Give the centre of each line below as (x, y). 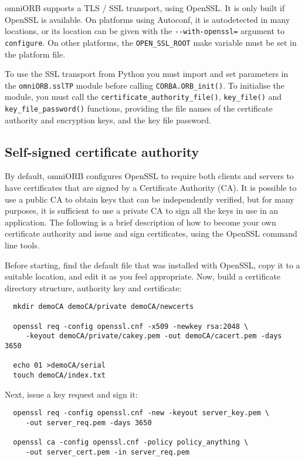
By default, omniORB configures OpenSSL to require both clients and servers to (149, 176)
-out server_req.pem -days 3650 (89, 423)
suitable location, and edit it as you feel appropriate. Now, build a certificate (143, 276)
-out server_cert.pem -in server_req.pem (107, 452)
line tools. (22, 245)
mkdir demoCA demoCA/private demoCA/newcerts (104, 307)
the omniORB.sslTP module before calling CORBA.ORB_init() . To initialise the (145, 85)
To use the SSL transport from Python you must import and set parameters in (147, 74)
